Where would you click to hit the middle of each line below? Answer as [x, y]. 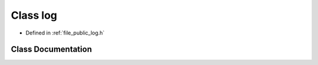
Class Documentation [52, 49]
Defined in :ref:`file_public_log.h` [65, 33]
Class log [34, 15]
